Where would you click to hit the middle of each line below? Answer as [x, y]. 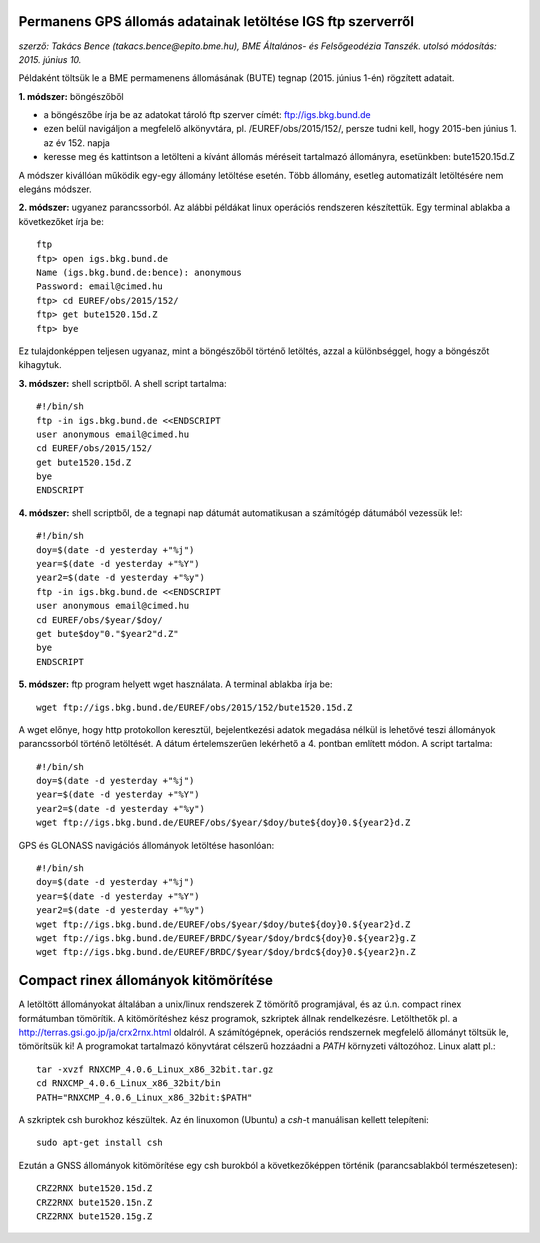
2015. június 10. [50, 59]
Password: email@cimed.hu [100, 286]
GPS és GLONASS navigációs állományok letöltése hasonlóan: [146, 845]
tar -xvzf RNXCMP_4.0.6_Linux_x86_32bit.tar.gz [155, 1069]
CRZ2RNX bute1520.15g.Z [94, 1216]
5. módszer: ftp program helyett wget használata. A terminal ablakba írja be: [175, 684]
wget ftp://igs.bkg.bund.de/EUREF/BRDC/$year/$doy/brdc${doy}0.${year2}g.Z [226, 938]
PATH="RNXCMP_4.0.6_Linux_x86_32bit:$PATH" [144, 1097]
